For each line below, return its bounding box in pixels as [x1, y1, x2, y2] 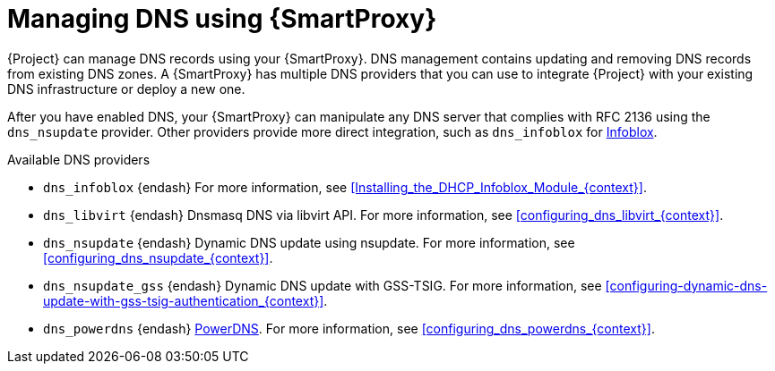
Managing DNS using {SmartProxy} [7, 4, 437, 34]
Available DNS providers [7, 151, 151, 167]
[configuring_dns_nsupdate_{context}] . [43, 249, 273, 266]
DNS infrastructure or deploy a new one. [7, 80, 245, 97]
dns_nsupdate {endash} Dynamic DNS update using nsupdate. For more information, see [43, 234, 575, 250]
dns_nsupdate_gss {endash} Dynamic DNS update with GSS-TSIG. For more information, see [43, 277, 602, 293]
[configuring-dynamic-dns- [605, 277, 768, 293]
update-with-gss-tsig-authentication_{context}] [43, 292, 324, 308]
